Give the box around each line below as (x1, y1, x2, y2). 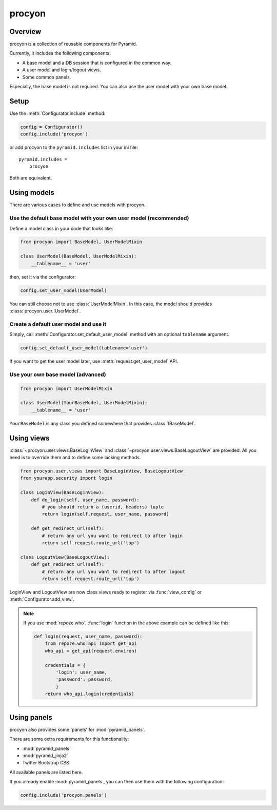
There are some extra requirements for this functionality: (9, 736, 129, 742)
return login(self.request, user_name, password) (42, 511, 169, 517)
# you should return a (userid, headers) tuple (42, 504, 164, 510)
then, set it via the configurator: (9, 273, 76, 280)
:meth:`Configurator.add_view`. (9, 596, 75, 602)
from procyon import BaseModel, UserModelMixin (20, 239, 142, 245)
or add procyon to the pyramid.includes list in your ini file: (9, 144, 138, 151)
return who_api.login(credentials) (45, 691, 134, 697)
